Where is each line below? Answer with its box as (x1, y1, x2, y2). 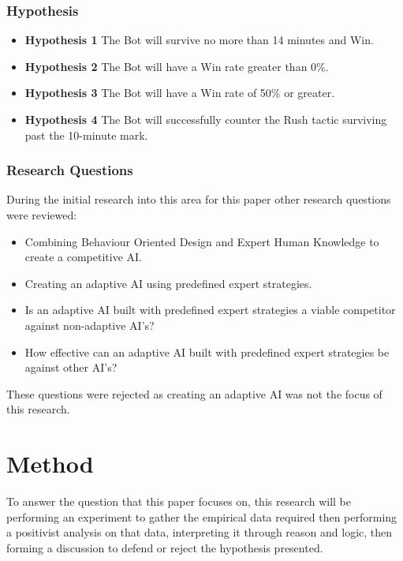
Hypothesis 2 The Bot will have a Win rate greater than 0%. (24, 58, 329, 74)
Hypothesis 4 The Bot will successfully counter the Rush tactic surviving (24, 111, 387, 127)
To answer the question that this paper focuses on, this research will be (6, 493, 352, 510)
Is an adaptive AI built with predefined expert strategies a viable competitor (24, 301, 396, 318)
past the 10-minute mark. (24, 126, 148, 143)
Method (6, 447, 94, 480)
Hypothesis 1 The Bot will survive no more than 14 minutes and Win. (24, 32, 374, 48)
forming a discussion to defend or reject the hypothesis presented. (6, 539, 323, 555)
